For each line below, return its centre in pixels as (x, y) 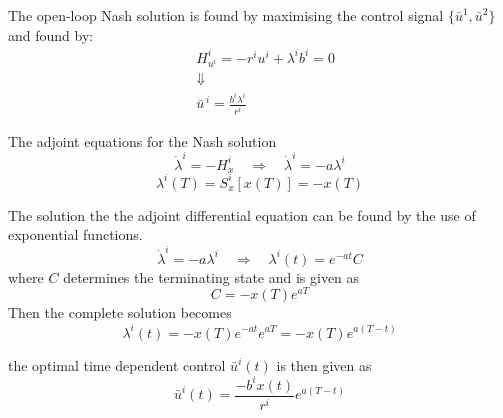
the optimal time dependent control (117, 364)
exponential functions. (75, 234)
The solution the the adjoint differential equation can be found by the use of (242, 214)
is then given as (324, 364)
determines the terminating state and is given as (211, 276)
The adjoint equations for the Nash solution (142, 140)
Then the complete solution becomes (120, 312)
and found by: (51, 34)
